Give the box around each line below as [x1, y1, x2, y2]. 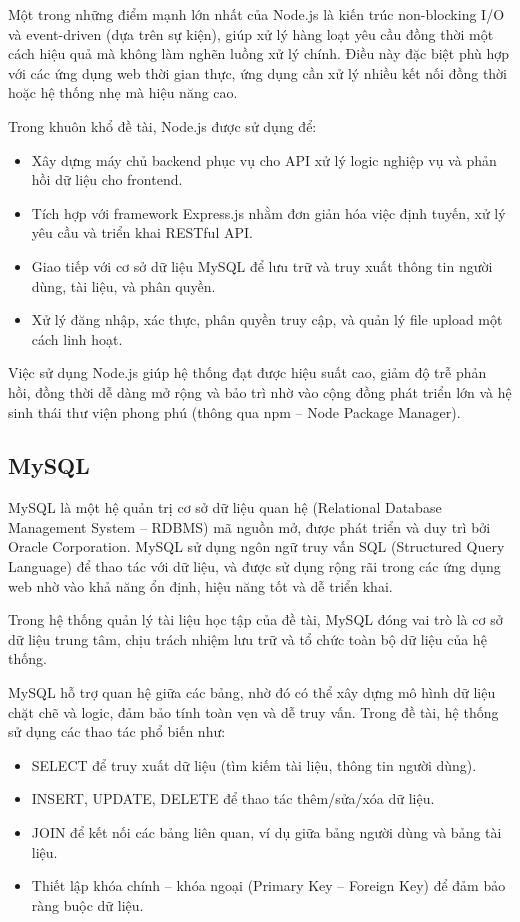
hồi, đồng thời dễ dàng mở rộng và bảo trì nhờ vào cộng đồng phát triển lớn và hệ [8, 381, 512, 402]
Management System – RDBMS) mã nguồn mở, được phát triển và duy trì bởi [8, 516, 491, 537]
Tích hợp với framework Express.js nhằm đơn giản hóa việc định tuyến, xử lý [31, 202, 506, 223]
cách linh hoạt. [31, 328, 123, 349]
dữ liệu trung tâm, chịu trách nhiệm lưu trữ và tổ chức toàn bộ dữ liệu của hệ [8, 628, 487, 649]
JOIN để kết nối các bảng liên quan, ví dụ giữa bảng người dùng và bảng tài [31, 822, 502, 843]
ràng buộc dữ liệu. [31, 894, 144, 915]
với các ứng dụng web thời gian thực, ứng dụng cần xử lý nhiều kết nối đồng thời [8, 62, 507, 83]
